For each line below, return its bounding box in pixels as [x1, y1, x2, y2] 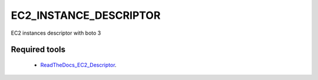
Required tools [11, 45, 66, 55]
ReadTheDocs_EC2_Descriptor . [40, 61, 117, 68]
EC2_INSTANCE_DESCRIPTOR [11, 9, 161, 22]
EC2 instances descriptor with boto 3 [11, 29, 101, 36]
